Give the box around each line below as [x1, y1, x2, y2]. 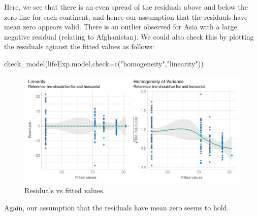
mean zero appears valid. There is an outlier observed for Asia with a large [4, 21, 237, 32]
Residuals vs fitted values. [24, 185, 105, 196]
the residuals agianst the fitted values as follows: [4, 41, 154, 52]
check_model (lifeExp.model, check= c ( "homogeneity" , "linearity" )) [4, 58, 204, 68]
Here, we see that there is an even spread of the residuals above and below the [4, 2, 248, 12]
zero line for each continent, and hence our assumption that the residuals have [4, 11, 248, 22]
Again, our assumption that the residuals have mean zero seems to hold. [4, 202, 229, 212]
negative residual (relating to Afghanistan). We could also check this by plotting [4, 31, 254, 42]
